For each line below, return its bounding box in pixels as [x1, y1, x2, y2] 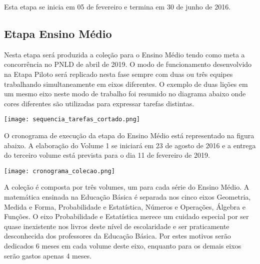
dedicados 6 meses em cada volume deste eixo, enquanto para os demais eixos [4, 241, 241, 251]
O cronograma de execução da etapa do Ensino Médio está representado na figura [4, 130, 254, 141]
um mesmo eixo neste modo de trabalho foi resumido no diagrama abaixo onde [4, 88, 246, 99]
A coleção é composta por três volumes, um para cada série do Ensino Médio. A [4, 182, 249, 192]
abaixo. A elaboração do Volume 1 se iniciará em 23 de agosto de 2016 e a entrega [4, 140, 256, 150]
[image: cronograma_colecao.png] [4, 167, 115, 175]
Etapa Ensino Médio [4, 25, 112, 41]
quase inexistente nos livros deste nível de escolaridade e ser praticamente [4, 221, 229, 231]
